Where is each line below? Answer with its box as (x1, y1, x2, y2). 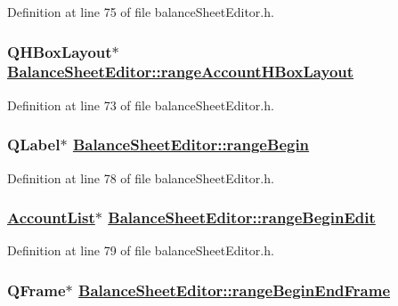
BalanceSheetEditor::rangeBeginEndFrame (78, 278, 391, 301)
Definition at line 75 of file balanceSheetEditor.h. (7, 3, 274, 20)
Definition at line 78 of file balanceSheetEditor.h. (7, 168, 274, 187)
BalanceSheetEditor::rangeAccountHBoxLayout (7, 60, 354, 83)
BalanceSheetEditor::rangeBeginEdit (108, 206, 376, 229)
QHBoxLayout (7, 40, 112, 62)
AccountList (7, 206, 95, 229)
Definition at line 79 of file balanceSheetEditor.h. (7, 241, 274, 260)
